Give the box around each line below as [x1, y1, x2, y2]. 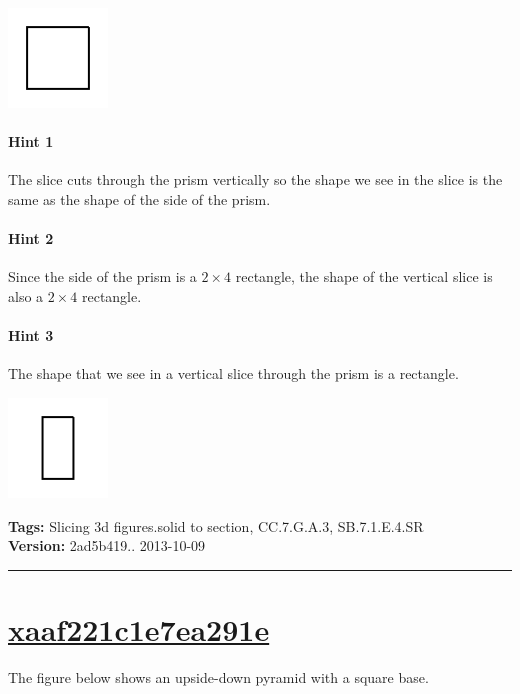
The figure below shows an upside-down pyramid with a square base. [8, 666, 429, 687]
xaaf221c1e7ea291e [8, 608, 270, 649]
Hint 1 [8, 131, 54, 152]
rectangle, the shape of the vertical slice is [235, 266, 493, 287]
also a [8, 285, 44, 306]
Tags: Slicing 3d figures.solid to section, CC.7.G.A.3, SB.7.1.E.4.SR [8, 515, 424, 536]
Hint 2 [8, 228, 54, 249]
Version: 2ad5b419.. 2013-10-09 [8, 535, 206, 556]
